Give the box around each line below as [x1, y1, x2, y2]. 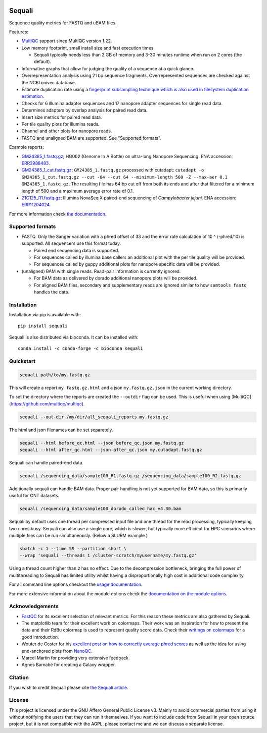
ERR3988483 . [21, 160, 50, 166]
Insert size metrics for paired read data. [21, 114, 102, 120]
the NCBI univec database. [21, 79, 76, 85]
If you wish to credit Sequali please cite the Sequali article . [9, 684, 129, 690]
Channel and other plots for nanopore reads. [21, 128, 112, 134]
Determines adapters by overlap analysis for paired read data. [21, 107, 148, 113]
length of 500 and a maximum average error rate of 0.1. [21, 188, 134, 194]
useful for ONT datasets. [9, 493, 59, 499]
